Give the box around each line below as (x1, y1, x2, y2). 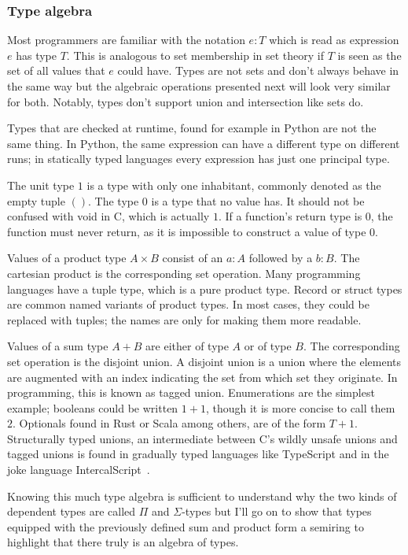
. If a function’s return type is (218, 208, 362, 224)
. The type (88, 192, 139, 209)
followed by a (248, 250, 313, 266)
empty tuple (7, 192, 65, 209)
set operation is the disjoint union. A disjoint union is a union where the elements (7, 353, 402, 369)
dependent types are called (7, 503, 136, 520)
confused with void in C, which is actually (7, 208, 210, 224)
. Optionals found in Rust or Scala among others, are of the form (13, 415, 326, 431)
